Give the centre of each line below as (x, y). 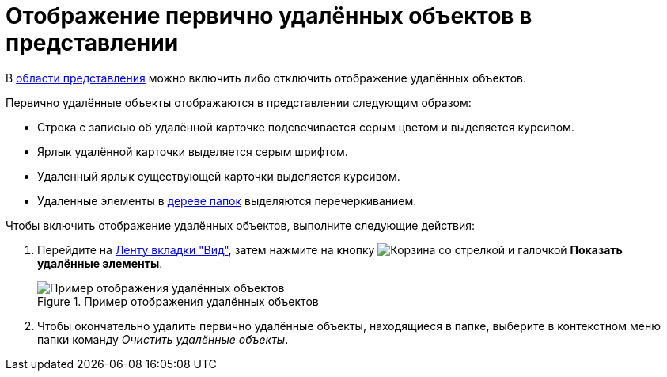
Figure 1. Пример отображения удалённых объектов (178, 301)
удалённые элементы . (100, 263)
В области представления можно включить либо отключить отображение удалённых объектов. (266, 78)
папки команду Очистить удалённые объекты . (163, 339)
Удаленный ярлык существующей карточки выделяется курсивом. (219, 176)
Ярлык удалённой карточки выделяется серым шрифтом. (193, 151)
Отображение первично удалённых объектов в (269, 16)
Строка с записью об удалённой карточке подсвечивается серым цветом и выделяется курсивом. (306, 127)
